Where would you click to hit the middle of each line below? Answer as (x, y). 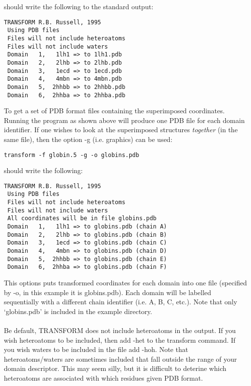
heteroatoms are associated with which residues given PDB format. (103, 377)
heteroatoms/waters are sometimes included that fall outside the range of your (120, 359)
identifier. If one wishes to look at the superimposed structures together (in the (121, 130)
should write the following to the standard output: (79, 6)
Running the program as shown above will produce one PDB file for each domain (124, 120)
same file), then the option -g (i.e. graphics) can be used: (88, 139)
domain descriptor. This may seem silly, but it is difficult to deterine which (115, 368)
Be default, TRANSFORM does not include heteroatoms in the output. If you (120, 330)
